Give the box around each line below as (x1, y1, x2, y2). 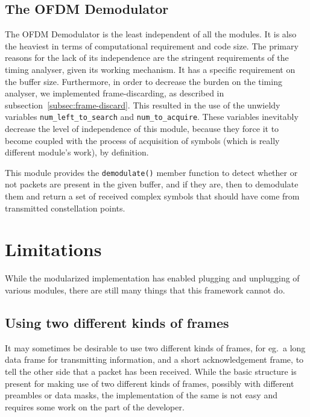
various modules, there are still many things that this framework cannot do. (5, 283, 285, 296)
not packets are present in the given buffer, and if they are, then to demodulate (5, 178, 299, 190)
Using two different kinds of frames (5, 313, 229, 331)
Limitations (5, 237, 102, 262)
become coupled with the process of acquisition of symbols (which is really (5, 134, 280, 146)
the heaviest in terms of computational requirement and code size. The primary (5, 39, 299, 52)
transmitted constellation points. (5, 201, 125, 214)
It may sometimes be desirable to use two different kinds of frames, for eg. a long (5, 341, 306, 354)
